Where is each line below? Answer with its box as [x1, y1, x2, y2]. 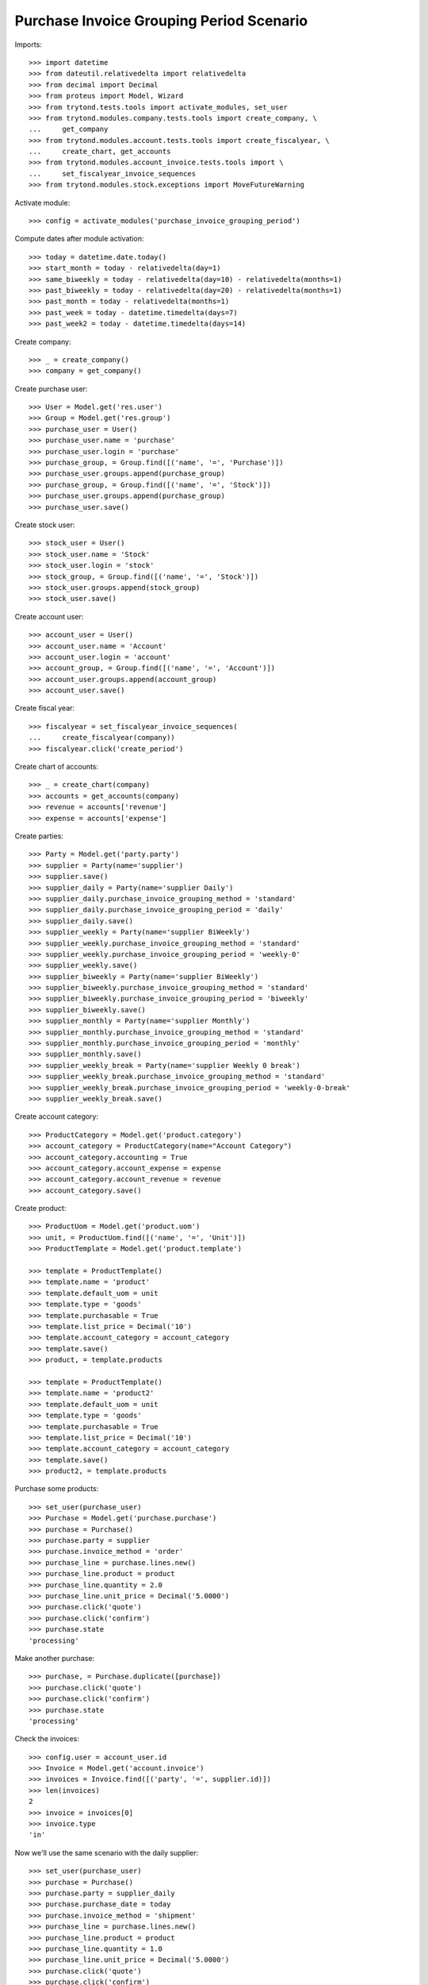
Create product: [14, 1204, 67, 1213]
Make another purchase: [14, 1653, 95, 1663]
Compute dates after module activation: [14, 234, 144, 244]
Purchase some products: [14, 1484, 99, 1494]
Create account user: [14, 611, 84, 621]
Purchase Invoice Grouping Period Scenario [14, 12, 308, 29]
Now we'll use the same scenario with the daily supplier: [14, 1848, 199, 1857]
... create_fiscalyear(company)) [29, 733, 176, 742]
